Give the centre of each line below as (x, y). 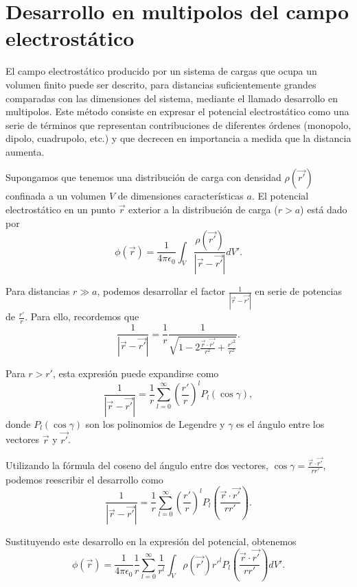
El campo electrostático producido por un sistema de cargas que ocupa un (161, 71)
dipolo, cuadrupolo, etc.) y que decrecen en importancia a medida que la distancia (178, 138)
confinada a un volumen (56, 196)
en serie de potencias (298, 291)
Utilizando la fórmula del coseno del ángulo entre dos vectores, (137, 465)
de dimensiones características (181, 196)
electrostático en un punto (60, 209)
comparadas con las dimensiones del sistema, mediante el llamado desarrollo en (172, 98)
